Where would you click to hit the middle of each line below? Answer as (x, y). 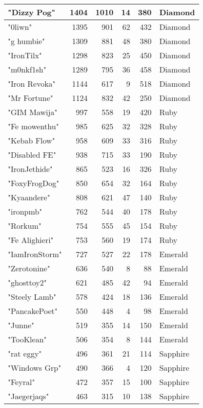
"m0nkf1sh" (27, 69)
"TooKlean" (27, 339)
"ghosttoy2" (27, 282)
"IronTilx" (25, 55)
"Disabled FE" (32, 155)
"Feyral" (21, 382)
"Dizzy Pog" (32, 12)
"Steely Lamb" (32, 297)
